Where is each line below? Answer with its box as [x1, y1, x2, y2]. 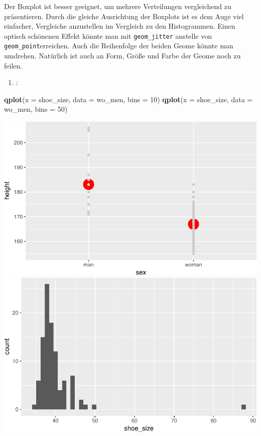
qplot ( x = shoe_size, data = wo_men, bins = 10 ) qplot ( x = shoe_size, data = [4, 94, 253, 104]
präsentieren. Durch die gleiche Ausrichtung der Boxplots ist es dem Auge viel [4, 11, 244, 21]
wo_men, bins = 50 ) [4, 104, 68, 114]
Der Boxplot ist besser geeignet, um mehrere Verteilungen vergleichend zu [4, 1, 231, 11]
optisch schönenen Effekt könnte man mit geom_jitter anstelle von [4, 30, 212, 41]
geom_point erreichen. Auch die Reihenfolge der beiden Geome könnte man [4, 40, 233, 51]
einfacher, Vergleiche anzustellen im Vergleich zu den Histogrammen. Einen [4, 21, 235, 31]
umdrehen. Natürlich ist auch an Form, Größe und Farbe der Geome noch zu [4, 50, 241, 61]
